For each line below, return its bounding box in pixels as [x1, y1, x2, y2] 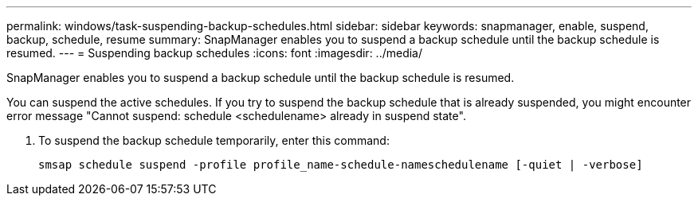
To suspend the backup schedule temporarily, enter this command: [38, 134, 390, 147]
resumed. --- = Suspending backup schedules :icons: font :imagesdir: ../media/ [6, 46, 423, 60]
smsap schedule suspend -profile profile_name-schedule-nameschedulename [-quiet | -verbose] [38, 158, 643, 171]
